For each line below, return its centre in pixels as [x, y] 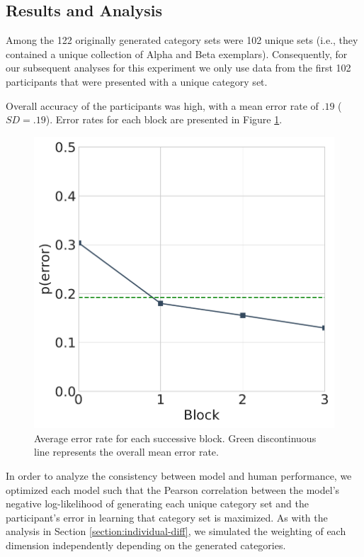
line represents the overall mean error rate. [126, 452]
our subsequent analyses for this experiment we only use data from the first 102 [178, 68]
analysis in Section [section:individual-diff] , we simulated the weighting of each [176, 531]
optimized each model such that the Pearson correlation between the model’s [173, 489]
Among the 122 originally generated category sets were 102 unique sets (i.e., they [182, 40]
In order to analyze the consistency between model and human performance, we [179, 476]
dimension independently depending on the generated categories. [146, 545]
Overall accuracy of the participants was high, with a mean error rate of [162, 105]
